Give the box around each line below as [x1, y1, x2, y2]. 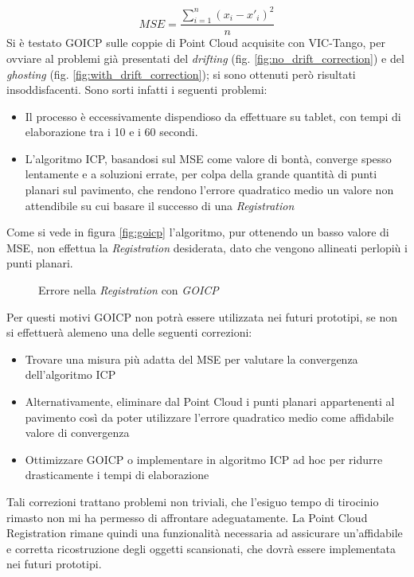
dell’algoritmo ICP [25, 366, 116, 383]
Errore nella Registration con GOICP [38, 282, 219, 298]
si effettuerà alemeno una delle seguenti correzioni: [6, 324, 252, 341]
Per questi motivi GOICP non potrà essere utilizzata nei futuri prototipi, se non [6, 308, 398, 325]
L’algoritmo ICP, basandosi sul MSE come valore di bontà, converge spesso [25, 150, 392, 166]
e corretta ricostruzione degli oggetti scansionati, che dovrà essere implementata [6, 540, 396, 556]
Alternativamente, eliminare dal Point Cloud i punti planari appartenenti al [25, 393, 395, 410]
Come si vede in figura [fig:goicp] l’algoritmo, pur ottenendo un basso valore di [6, 224, 389, 240]
